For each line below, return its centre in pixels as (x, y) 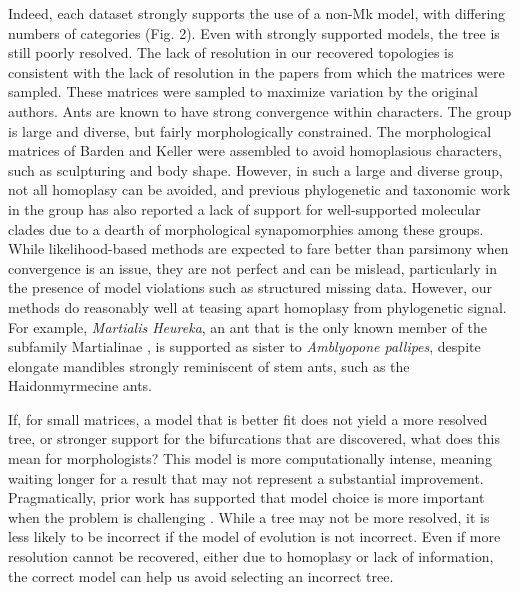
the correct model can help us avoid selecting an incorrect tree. (201, 575)
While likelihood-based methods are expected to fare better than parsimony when (258, 248)
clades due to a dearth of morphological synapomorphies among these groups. (246, 228)
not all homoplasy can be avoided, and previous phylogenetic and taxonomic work (259, 189)
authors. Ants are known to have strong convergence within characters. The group (260, 110)
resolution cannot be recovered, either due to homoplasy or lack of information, (251, 556)
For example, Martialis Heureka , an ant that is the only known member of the (247, 326)
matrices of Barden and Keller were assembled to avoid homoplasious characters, (255, 150)
